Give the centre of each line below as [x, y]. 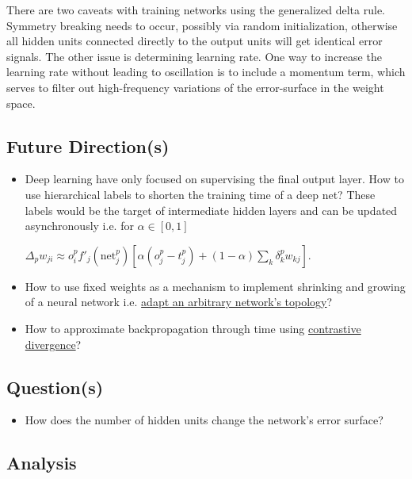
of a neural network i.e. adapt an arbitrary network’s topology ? [179, 302]
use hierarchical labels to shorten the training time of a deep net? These [200, 194]
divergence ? [53, 344]
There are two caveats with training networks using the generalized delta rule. [196, 10]
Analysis [42, 463]
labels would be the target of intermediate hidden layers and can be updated [211, 210]
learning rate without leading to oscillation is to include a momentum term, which [206, 72]
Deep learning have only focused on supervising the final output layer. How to [214, 179]
